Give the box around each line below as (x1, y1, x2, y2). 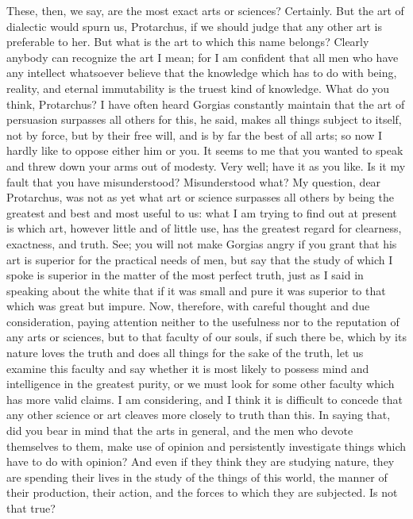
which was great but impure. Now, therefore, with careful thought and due (6, 298, 370, 314)
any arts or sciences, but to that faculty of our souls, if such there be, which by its (6, 329, 407, 345)
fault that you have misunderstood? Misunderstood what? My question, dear (6, 173, 381, 190)
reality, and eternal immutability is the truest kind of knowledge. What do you (6, 79, 390, 96)
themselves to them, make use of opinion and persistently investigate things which (6, 437, 406, 454)
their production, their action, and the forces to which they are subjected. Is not (6, 484, 398, 501)
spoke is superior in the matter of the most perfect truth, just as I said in (6, 267, 364, 283)
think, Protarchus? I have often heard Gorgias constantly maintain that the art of (6, 95, 405, 112)
